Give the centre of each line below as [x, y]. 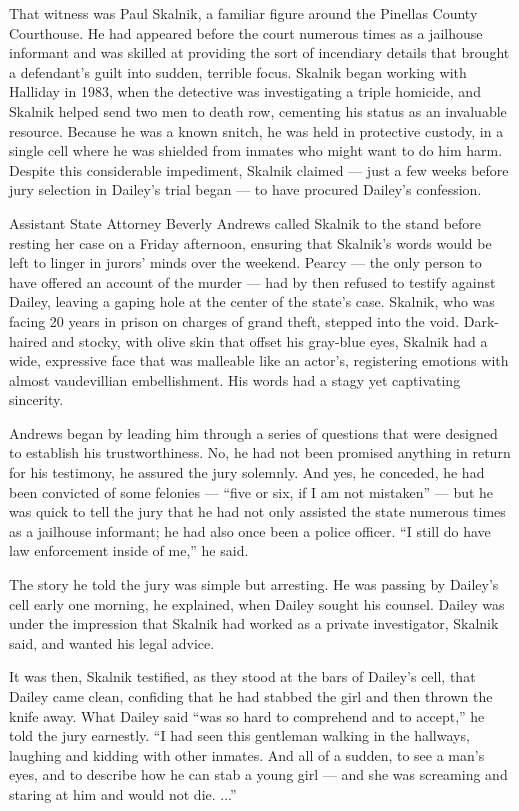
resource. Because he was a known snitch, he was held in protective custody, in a [256, 130]
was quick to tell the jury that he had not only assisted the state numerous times [257, 511]
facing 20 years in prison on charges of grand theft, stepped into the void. [234, 320]
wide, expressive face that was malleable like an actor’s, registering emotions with [259, 360]
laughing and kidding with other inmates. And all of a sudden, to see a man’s [247, 754]
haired [28, 340]
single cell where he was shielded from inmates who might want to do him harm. [256, 150]
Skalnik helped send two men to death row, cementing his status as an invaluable [258, 110]
